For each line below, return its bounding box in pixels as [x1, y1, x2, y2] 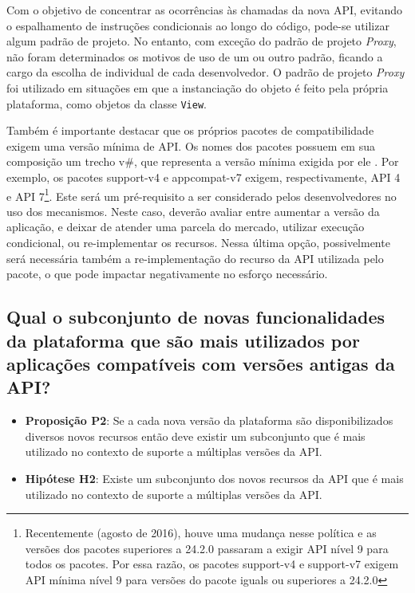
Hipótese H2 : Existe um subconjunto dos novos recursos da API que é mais [25, 469, 404, 486]
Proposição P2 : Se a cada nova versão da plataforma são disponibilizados [25, 412, 393, 429]
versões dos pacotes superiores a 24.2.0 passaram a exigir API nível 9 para [25, 540, 389, 556]
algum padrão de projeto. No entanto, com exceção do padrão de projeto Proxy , [6, 33, 397, 49]
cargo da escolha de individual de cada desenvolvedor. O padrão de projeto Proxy [6, 64, 405, 81]
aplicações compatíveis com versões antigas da [6, 351, 395, 375]
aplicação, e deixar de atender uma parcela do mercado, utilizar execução [6, 218, 365, 235]
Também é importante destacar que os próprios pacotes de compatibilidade [6, 122, 374, 139]
